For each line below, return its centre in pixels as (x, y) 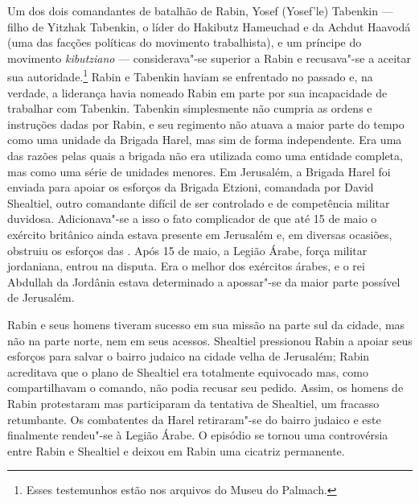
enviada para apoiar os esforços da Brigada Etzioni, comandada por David (191, 187)
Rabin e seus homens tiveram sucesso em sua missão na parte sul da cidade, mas (206, 324)
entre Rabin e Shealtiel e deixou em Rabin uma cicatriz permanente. (176, 450)
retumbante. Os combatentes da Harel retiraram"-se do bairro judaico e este (194, 419)
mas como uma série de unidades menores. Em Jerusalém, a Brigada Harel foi (199, 171)
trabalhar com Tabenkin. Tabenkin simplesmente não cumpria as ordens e (190, 108)
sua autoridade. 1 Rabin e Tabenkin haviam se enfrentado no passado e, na (190, 76)
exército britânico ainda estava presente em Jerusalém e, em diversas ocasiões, (200, 234)
